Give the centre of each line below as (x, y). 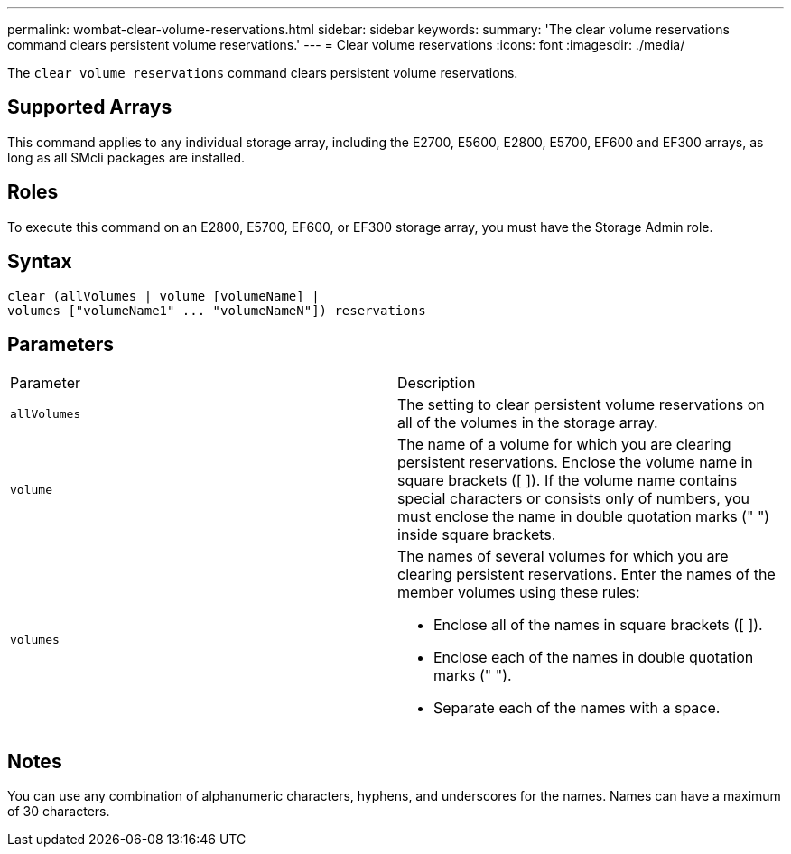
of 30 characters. (59, 812)
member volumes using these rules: (519, 593)
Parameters (60, 344)
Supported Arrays (90, 107)
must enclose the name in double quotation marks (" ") (584, 517)
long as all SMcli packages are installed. (126, 157)
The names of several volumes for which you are (563, 557)
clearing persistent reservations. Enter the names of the (586, 575)
